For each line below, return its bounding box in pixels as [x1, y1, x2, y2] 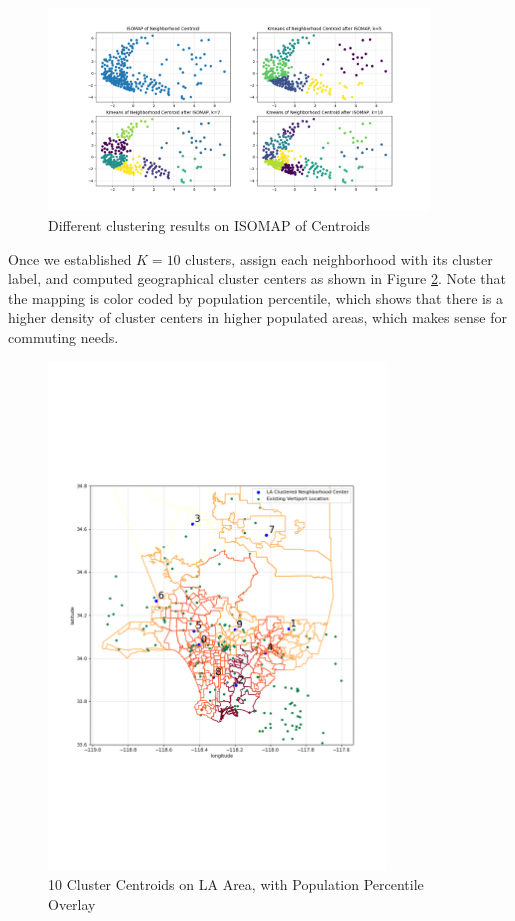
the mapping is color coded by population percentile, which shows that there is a [8, 287, 504, 308]
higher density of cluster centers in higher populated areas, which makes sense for [8, 307, 507, 328]
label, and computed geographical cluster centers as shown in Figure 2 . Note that [8, 268, 507, 289]
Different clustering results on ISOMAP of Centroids [48, 215, 371, 236]
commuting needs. [8, 327, 119, 348]
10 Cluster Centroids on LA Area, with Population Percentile [48, 874, 424, 895]
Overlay [48, 894, 96, 915]
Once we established [8, 248, 132, 269]
